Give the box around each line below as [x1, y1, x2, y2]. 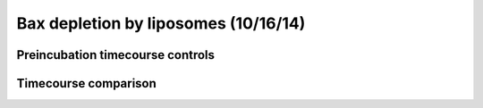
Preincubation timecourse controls [16, 47, 215, 62]
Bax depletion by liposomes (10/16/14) [16, 13, 306, 33]
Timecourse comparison [16, 76, 157, 91]
